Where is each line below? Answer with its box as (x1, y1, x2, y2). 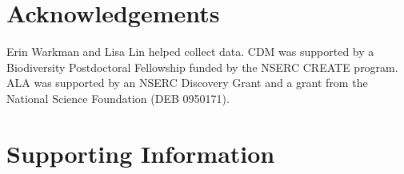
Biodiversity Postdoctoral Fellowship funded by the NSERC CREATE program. (6, 58, 398, 75)
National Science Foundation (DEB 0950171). (6, 89, 230, 106)
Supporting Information (6, 136, 275, 169)
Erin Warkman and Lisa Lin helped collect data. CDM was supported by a (6, 43, 374, 60)
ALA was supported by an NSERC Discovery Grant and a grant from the (6, 74, 368, 91)
